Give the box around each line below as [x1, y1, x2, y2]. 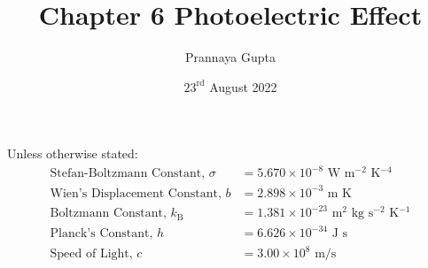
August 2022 [209, 77, 277, 96]
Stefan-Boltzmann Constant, [50, 167, 206, 180]
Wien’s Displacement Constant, [50, 187, 222, 200]
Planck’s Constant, [50, 227, 153, 241]
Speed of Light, [50, 248, 133, 260]
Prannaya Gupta [185, 48, 276, 66]
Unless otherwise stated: [7, 144, 138, 163]
